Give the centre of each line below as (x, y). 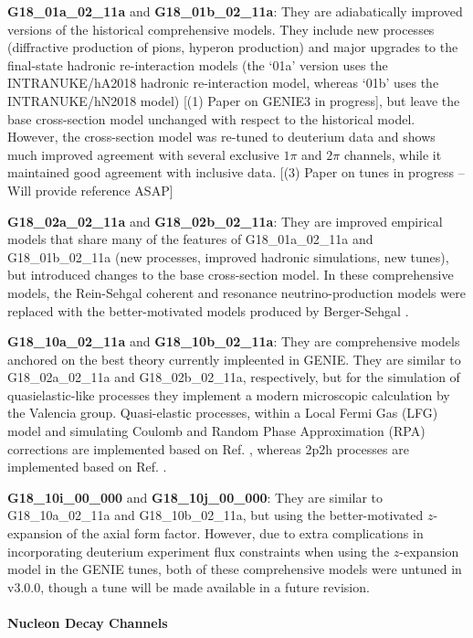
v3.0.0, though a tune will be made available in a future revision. (189, 586)
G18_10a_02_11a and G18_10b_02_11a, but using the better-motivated (215, 515)
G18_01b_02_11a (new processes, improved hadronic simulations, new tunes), (228, 256)
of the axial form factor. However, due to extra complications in (245, 533)
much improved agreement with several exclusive (143, 154)
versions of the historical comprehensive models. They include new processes (221, 29)
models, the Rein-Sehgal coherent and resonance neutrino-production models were (236, 292)
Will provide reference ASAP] (90, 190)
